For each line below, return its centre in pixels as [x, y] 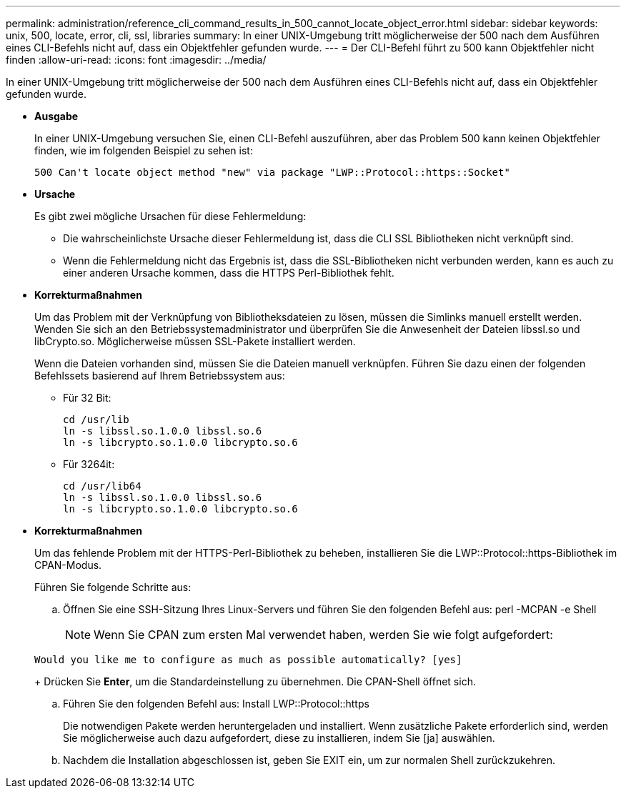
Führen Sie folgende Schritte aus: [113, 587]
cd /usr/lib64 [102, 486]
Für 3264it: [89, 464]
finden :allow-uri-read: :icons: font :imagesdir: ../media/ [136, 60]
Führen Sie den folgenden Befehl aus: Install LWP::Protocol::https [216, 704]
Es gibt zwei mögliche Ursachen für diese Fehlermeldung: [170, 216]
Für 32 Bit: [87, 398]
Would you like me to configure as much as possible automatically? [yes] [248, 660]
